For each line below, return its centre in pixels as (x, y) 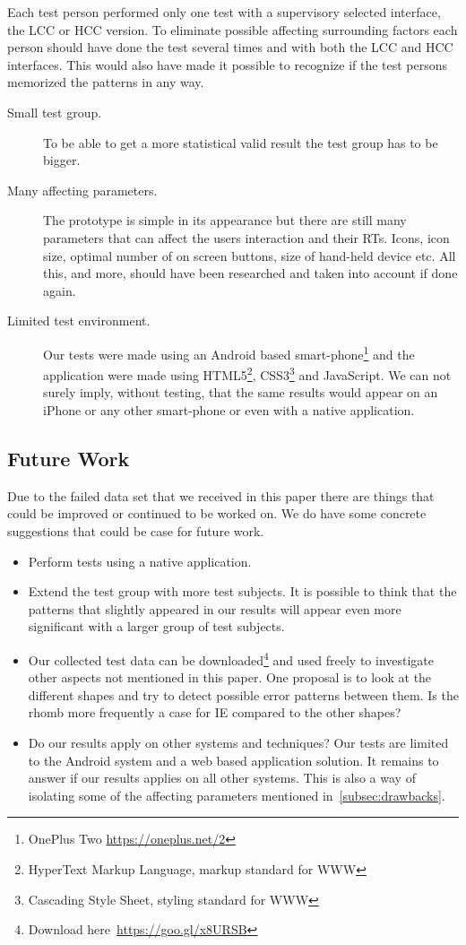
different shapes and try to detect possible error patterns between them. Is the (243, 694)
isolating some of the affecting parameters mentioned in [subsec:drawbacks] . (237, 795)
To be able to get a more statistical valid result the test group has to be (241, 142)
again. (60, 290)
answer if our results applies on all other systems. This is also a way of (222, 778)
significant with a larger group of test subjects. (156, 626)
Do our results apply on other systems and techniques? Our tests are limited (238, 742)
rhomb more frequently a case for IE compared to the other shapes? (215, 712)
